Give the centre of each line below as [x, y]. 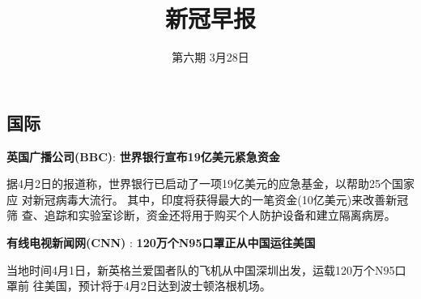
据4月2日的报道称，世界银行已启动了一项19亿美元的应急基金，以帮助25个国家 [210, 184]
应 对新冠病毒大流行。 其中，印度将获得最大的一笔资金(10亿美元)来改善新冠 [208, 199]
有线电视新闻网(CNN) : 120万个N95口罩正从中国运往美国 [161, 242]
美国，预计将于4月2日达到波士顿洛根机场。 [157, 286]
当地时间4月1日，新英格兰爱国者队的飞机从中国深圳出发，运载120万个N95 [201, 269]
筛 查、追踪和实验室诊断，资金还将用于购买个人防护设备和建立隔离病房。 [201, 215]
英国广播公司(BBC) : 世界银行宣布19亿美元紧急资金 [143, 156]
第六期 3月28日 [210, 57]
